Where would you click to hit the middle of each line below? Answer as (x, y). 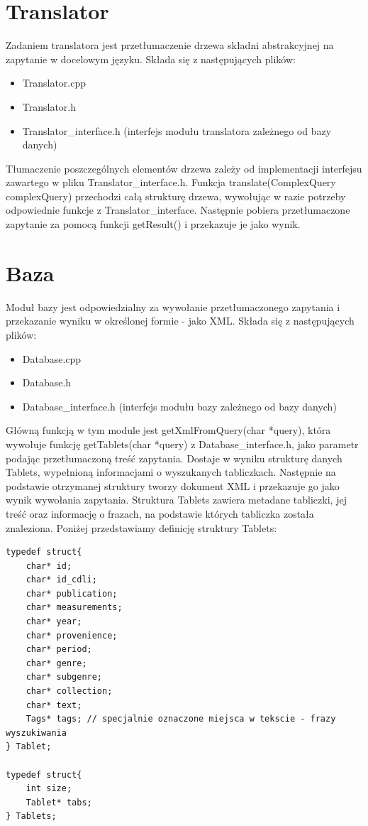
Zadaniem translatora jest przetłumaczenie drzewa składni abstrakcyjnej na (170, 45)
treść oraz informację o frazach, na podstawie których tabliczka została (160, 513)
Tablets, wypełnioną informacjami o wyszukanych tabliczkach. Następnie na (171, 472)
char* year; (54, 622)
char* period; (59, 650)
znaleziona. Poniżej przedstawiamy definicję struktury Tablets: (141, 527)
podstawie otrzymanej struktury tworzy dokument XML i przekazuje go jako (173, 485)
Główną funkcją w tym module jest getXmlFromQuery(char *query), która (168, 430)
